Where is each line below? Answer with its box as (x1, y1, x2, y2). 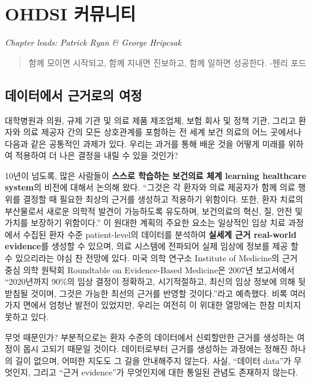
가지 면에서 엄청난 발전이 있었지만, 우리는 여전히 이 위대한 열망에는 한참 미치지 (5, 299, 301, 311)
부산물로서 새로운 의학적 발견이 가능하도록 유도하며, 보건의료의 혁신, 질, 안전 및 (5, 204, 303, 217)
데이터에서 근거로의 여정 (5, 85, 142, 104)
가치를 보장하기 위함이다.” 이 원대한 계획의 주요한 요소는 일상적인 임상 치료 (5, 216, 286, 229)
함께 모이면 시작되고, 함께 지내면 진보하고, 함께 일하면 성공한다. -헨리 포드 (28, 56, 307, 68)
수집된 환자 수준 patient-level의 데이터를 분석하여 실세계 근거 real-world (23, 228, 297, 240)
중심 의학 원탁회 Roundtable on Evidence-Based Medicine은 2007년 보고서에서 (5, 263, 295, 276)
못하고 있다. (5, 311, 49, 323)
